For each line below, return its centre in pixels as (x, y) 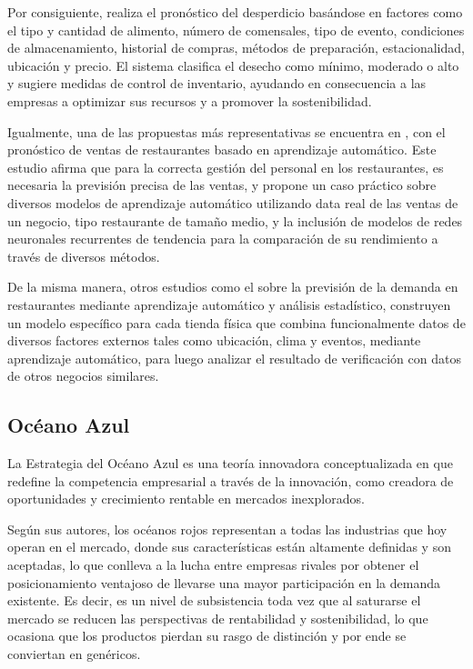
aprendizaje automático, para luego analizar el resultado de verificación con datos (234, 358)
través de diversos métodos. (84, 256)
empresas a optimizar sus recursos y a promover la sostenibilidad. (190, 100)
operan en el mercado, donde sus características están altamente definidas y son (229, 547)
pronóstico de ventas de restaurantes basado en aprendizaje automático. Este (222, 150)
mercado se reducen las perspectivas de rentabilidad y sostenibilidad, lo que (218, 618)
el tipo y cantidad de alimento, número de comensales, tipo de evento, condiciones (236, 30)
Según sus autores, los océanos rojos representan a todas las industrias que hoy (227, 529)
